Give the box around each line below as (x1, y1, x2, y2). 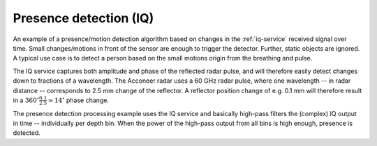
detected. (13, 129, 41, 137)
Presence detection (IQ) (13, 10, 154, 26)
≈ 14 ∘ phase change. (47, 95, 110, 104)
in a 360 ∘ (13, 95, 40, 104)
